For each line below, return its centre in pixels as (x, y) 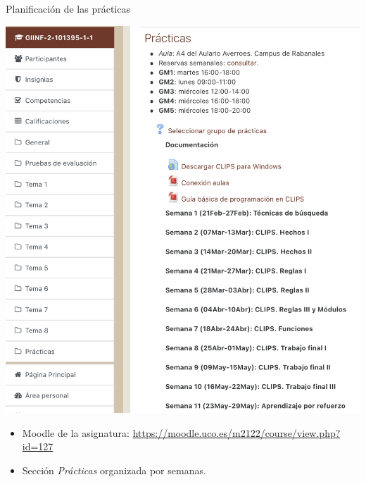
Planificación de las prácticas (68, 8)
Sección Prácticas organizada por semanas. (114, 470)
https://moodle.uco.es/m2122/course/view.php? (236, 432)
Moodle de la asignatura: (76, 432)
